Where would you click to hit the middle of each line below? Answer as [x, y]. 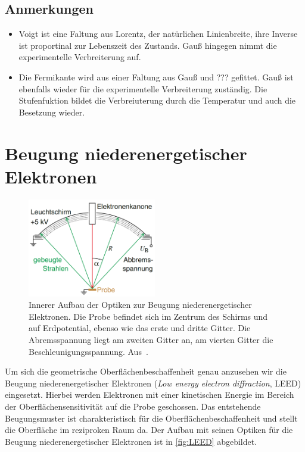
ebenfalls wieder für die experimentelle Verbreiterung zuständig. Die [143, 88]
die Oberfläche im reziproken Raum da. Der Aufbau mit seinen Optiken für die [149, 430]
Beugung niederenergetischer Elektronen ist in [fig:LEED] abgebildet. [131, 441]
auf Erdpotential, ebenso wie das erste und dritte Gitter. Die [140, 328]
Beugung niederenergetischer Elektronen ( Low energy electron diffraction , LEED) [153, 383]
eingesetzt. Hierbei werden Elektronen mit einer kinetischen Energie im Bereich [150, 395]
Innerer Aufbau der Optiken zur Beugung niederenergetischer [140, 305]
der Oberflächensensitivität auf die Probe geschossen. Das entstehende [133, 406]
